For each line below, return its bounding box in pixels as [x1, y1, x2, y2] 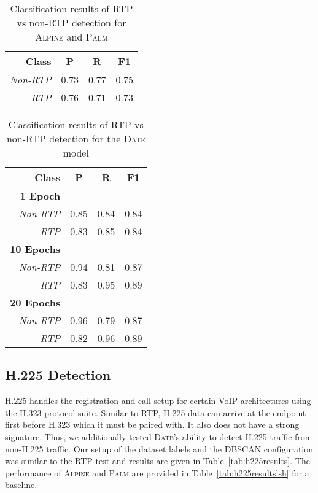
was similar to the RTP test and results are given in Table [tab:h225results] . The [5, 454, 310, 467]
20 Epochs [10, 295, 61, 309]
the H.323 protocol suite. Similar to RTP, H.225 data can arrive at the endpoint [5, 406, 306, 419]
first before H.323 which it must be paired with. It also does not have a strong [5, 418, 300, 431]
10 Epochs [10, 242, 61, 256]
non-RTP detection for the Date [6, 131, 145, 146]
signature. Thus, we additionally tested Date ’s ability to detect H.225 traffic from [5, 430, 312, 443]
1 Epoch [20, 188, 61, 203]
